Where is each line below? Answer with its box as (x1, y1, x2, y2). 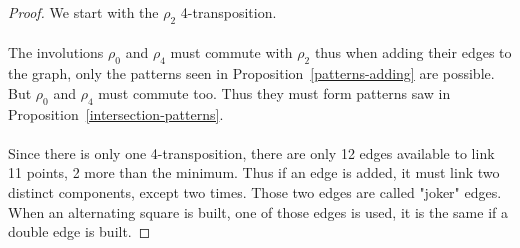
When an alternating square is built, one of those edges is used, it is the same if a (8, 201, 508, 222)
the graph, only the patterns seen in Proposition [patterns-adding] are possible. (8, 63, 495, 84)
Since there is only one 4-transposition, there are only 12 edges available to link (8, 142, 495, 163)
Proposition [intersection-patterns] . (8, 103, 224, 124)
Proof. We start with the (8, 2, 159, 22)
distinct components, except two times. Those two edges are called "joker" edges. (8, 181, 502, 202)
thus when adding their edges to (314, 42, 512, 63)
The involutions (8, 42, 104, 63)
